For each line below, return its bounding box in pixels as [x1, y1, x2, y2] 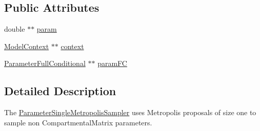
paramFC [97, 58, 127, 69]
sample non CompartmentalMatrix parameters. [4, 117, 152, 127]
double [4, 24, 25, 34]
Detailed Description [4, 83, 116, 99]
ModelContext [4, 40, 49, 51]
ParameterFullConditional [4, 58, 86, 69]
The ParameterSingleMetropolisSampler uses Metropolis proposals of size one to [4, 107, 256, 118]
